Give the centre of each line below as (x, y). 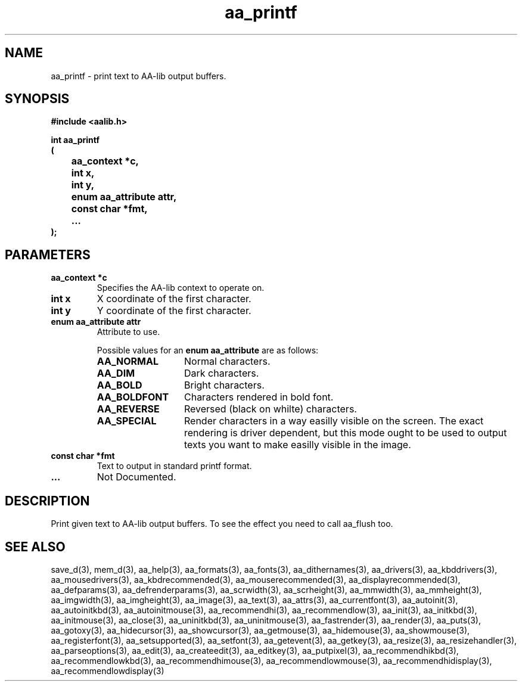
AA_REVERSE (128, 409)
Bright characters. (224, 385)
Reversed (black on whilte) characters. (270, 409)
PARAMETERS (48, 254)
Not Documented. (136, 477)
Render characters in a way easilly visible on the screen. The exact (334, 421)
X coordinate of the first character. (174, 299)
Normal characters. (227, 361)
